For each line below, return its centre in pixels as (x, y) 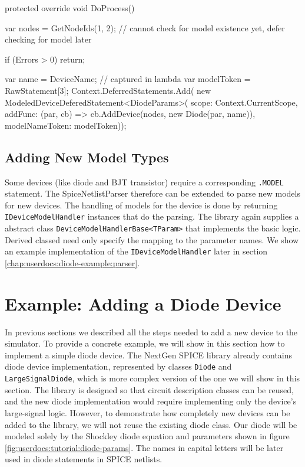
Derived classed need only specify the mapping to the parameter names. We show (152, 239)
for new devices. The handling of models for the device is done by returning (141, 205)
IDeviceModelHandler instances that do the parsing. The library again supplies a (152, 216)
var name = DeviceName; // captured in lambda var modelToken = (128, 79)
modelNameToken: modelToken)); (66, 125)
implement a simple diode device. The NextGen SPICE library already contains (149, 355)
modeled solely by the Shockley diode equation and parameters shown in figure (147, 436)
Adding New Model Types (87, 157)
